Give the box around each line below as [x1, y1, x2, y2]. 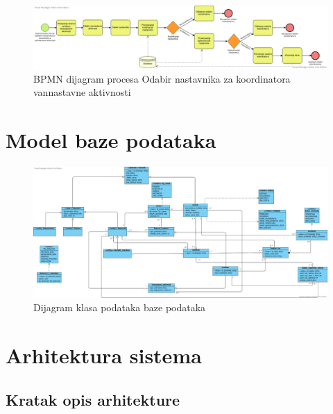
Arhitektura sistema [6, 341, 202, 370]
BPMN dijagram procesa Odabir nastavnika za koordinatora [33, 71, 291, 85]
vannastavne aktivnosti [33, 85, 131, 99]
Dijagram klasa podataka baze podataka [33, 300, 206, 315]
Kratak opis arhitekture [6, 388, 180, 410]
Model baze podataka [6, 126, 216, 154]
